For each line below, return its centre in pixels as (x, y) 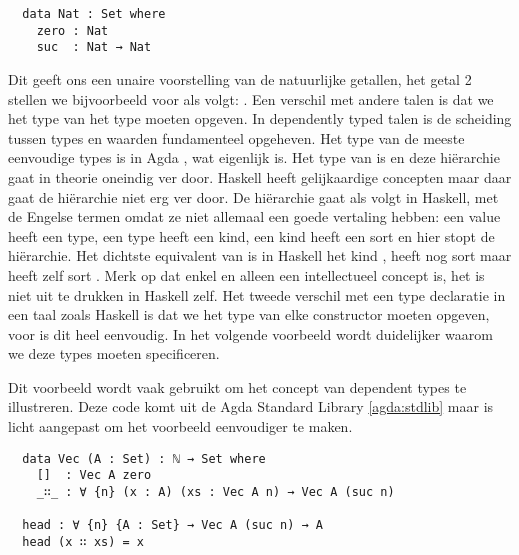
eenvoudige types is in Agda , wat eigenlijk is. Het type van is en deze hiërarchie (254, 157)
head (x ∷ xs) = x (83, 541)
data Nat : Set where (94, 14)
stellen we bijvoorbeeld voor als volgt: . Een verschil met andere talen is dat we (251, 98)
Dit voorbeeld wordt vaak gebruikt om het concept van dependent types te (237, 386)
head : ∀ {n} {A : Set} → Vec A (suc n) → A (172, 525)
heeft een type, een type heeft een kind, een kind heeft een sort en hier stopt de (251, 235)
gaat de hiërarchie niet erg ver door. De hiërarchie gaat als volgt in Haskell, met (253, 196)
